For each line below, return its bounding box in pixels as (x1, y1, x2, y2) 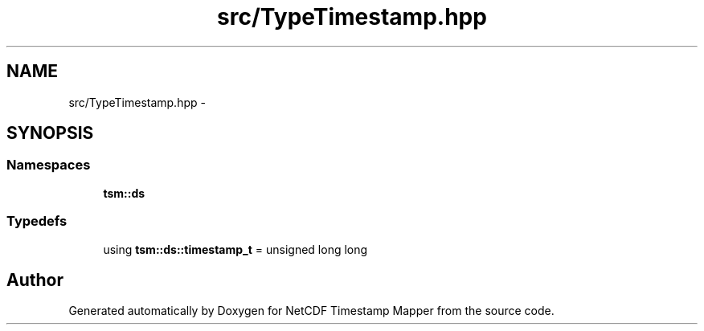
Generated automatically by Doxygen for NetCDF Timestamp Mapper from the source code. (68, 304, 555, 318)
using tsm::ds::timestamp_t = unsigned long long (103, 242, 368, 256)
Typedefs (6, 213, 68, 230)
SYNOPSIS (6, 123, 94, 144)
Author (6, 269, 63, 290)
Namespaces (6, 157, 91, 174)
